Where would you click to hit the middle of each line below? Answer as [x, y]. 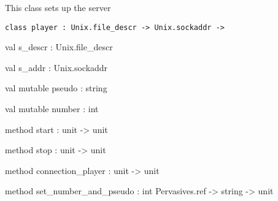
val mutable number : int [52, 109]
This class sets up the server [58, 7]
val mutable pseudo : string [56, 88]
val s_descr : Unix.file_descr [59, 47]
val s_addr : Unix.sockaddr [56, 67]
